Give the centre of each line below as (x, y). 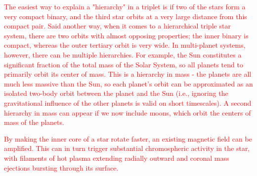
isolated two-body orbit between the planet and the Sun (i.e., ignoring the (116, 93)
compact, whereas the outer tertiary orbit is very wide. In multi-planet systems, (125, 45)
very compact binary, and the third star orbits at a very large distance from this (126, 16)
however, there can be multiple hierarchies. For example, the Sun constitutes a (123, 54)
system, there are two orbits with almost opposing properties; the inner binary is (126, 35)
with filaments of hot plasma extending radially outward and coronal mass (117, 158)
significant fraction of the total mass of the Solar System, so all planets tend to (124, 64)
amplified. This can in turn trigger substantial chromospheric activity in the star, (127, 148)
